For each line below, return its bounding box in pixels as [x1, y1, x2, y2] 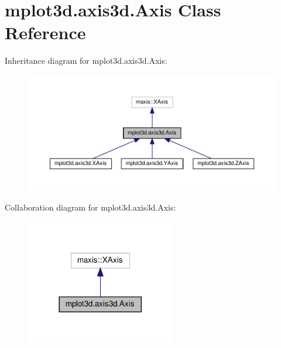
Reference [5, 20, 86, 44]
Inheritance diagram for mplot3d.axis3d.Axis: [5, 54, 167, 67]
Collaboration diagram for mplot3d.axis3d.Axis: [5, 201, 176, 213]
